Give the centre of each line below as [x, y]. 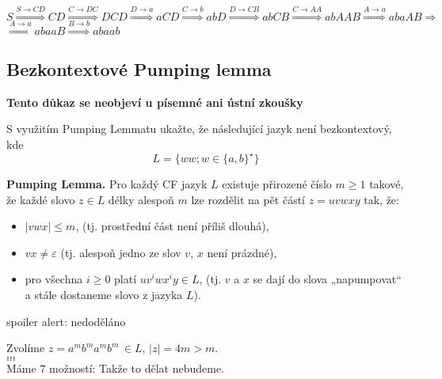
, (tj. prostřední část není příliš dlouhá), [172, 226]
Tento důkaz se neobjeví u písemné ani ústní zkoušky [155, 102]
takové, [387, 184]
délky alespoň [141, 199]
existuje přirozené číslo [277, 184]
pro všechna [54, 279]
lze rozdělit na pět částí [248, 199]
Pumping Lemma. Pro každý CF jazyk [107, 184]
